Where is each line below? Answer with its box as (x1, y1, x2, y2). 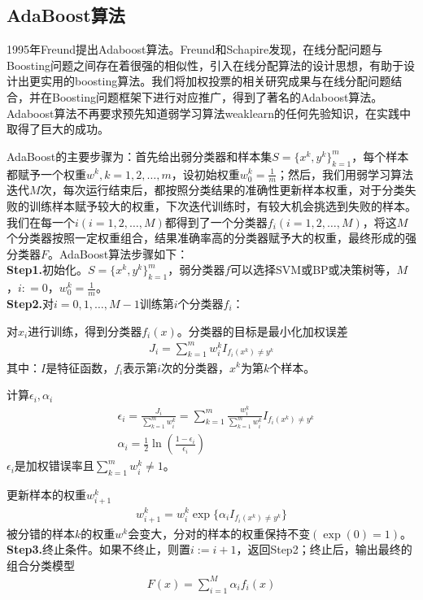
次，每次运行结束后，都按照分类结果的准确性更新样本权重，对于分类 (40, 181, 405, 198)
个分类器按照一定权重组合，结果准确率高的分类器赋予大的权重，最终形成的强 (7, 229, 416, 246)
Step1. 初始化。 (7, 261, 89, 278)
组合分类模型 (7, 556, 75, 573)
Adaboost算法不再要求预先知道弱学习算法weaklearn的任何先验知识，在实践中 (7, 104, 412, 121)
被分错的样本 (7, 524, 75, 541)
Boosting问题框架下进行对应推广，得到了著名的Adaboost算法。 (51, 88, 383, 105)
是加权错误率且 (14, 457, 94, 474)
